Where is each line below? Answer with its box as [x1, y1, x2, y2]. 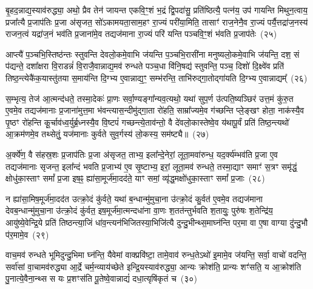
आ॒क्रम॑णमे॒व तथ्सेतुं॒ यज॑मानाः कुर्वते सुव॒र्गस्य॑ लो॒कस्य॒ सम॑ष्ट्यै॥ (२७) [5, 127, 209, 140]
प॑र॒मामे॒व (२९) [5, 228, 49, 240]
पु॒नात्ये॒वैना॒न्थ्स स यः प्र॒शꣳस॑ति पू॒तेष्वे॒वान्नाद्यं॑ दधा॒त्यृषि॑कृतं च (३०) [5, 272, 197, 285]
